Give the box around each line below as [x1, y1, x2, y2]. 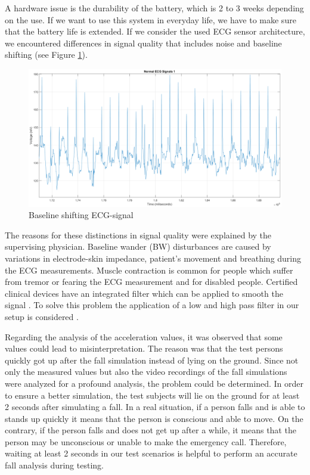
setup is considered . [5, 310, 79, 322]
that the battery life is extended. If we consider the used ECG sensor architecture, [5, 25, 305, 38]
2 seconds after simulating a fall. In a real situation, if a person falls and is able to [5, 401, 305, 413]
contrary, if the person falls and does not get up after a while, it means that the [5, 424, 296, 436]
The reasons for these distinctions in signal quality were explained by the [5, 228, 272, 241]
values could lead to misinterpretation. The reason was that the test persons [5, 342, 283, 355]
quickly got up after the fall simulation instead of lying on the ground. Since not [5, 353, 299, 366]
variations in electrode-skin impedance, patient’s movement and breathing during [5, 252, 302, 264]
